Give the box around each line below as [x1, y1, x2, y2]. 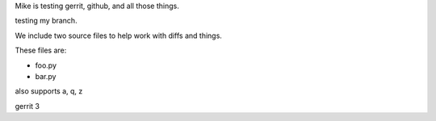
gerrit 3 [15, 101, 40, 111]
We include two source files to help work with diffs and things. [15, 31, 222, 40]
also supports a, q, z [15, 86, 83, 96]
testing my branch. [15, 16, 78, 26]
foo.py [35, 60, 57, 70]
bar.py [35, 71, 57, 81]
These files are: [15, 45, 67, 56]
